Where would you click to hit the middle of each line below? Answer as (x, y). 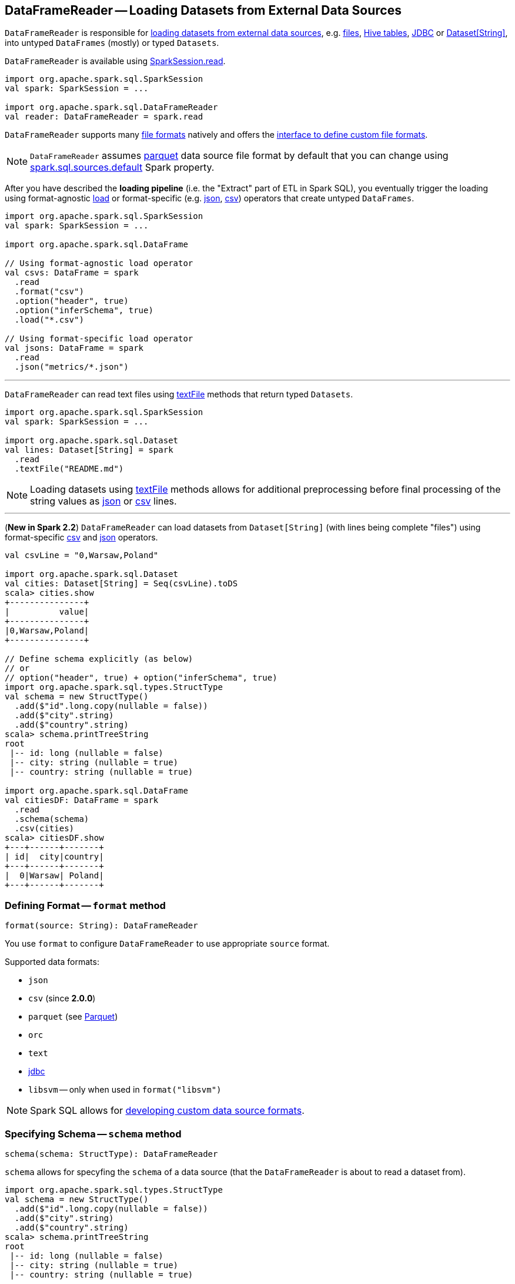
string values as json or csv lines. (103, 501)
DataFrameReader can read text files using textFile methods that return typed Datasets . (179, 394)
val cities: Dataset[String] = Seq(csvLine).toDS (121, 584)
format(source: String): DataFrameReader (101, 926)
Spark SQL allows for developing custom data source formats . (167, 1111)
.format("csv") (49, 292)
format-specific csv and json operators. (81, 538)
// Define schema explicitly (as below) (99, 659)
